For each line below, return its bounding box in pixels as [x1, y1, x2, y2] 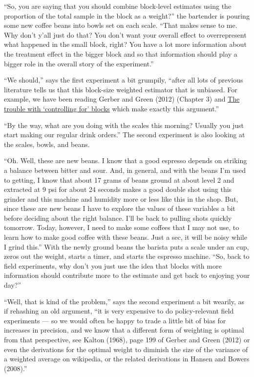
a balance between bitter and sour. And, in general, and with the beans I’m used [4, 165, 246, 175]
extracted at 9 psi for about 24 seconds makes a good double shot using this [4, 184, 232, 194]
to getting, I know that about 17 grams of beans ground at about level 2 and [4, 174, 234, 185]
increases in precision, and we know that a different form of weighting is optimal [4, 325, 244, 335]
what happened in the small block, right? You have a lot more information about [4, 39, 247, 49]
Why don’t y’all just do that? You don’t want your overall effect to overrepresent [4, 29, 247, 40]
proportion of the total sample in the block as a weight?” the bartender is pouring [4, 10, 250, 21]
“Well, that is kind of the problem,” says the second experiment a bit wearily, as [4, 296, 245, 306]
